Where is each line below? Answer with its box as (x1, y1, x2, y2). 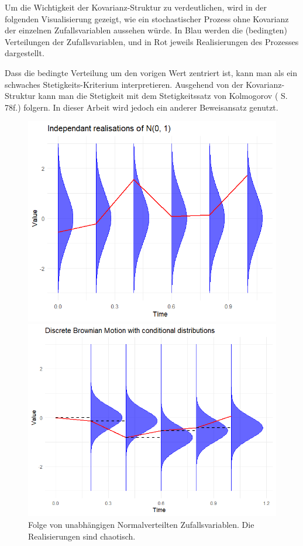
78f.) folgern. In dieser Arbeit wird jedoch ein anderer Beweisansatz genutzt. (5, 101, 278, 113)
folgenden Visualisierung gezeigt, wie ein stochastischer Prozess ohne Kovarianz (5, 12, 289, 25)
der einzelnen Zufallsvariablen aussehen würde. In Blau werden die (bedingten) (5, 24, 287, 36)
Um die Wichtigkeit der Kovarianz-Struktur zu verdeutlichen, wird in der (5, 1, 267, 13)
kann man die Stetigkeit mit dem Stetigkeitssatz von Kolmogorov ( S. (38, 90, 288, 102)
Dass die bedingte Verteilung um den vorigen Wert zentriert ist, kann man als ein (5, 66, 298, 78)
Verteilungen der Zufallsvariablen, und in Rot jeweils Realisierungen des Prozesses (5, 35, 299, 47)
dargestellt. (5, 47, 44, 59)
